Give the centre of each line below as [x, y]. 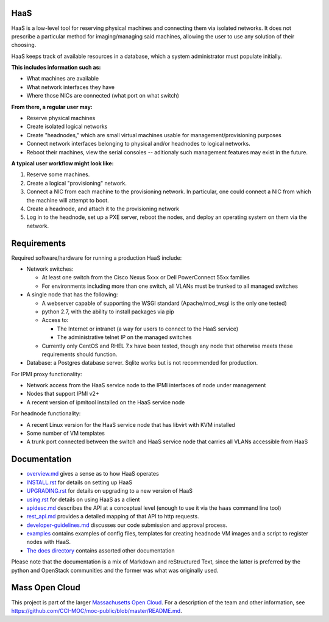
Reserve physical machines [61, 118]
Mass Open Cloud [46, 588]
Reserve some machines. [58, 174]
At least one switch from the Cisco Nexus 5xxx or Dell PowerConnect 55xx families [146, 277]
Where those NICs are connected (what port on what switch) [103, 96]
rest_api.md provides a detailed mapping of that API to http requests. [113, 517]
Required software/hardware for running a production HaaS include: [97, 258]
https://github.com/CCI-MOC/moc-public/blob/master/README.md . [97, 610]
